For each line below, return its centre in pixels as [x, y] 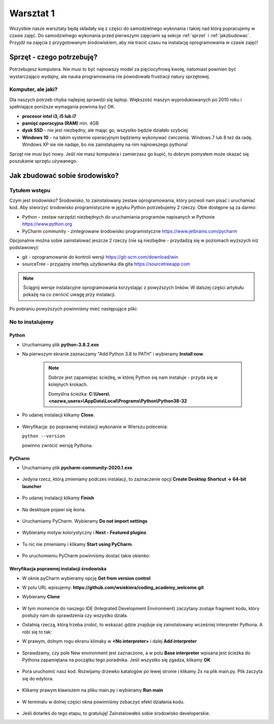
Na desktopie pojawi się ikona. [54, 509]
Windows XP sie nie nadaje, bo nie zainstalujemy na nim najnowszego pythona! [105, 144]
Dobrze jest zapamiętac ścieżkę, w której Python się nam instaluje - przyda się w [133, 377]
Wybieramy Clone [41, 597]
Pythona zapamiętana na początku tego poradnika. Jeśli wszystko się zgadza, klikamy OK [116, 660]
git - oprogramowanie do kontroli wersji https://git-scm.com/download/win [100, 257]
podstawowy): [24, 248]
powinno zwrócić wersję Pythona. [58, 445]
